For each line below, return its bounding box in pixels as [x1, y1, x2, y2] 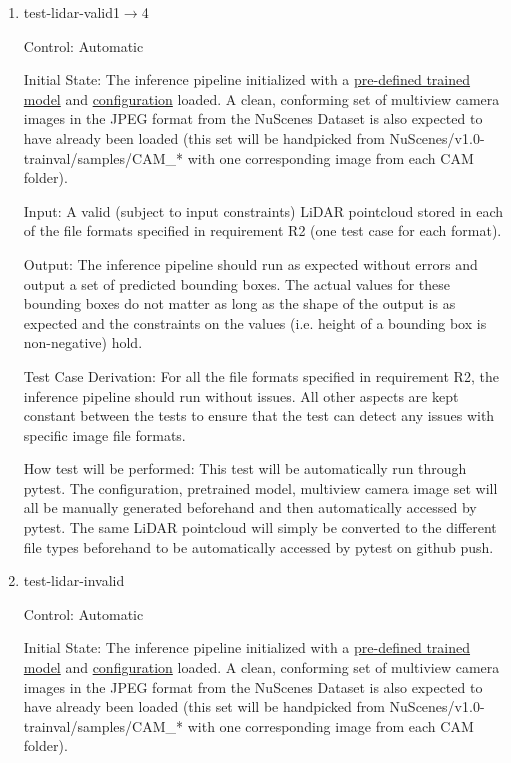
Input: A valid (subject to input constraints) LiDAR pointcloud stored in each [23, 200, 504, 221]
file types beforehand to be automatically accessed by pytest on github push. [23, 536, 494, 557]
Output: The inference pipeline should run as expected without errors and [23, 253, 478, 274]
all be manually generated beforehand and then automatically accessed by [23, 497, 477, 518]
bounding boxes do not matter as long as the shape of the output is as [23, 293, 456, 314]
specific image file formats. [23, 424, 186, 445]
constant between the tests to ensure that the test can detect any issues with [23, 405, 495, 426]
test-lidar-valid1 [23, 2, 120, 22]
